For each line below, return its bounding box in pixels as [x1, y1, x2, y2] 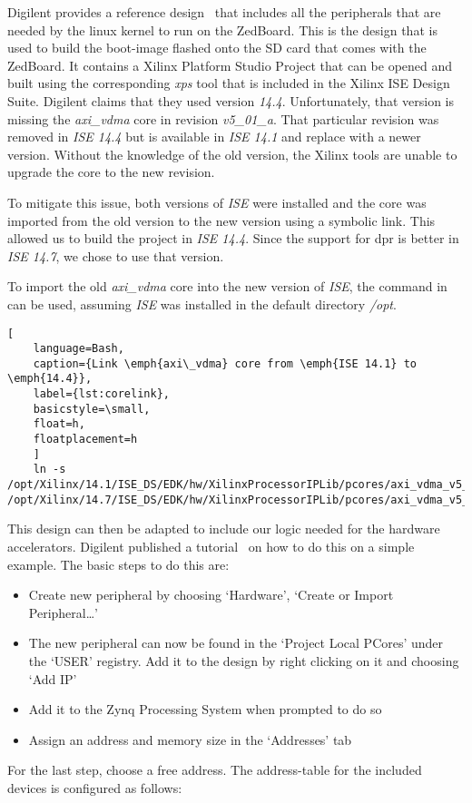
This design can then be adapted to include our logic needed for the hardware [7, 519, 440, 538]
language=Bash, [33, 342, 124, 356]
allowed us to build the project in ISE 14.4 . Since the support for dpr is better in [7, 229, 459, 248]
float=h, [33, 417, 85, 431]
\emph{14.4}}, [7, 372, 93, 386]
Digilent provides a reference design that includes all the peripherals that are [7, 3, 441, 21]
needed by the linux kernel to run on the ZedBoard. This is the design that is [7, 20, 438, 39]
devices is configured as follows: [7, 778, 182, 797]
